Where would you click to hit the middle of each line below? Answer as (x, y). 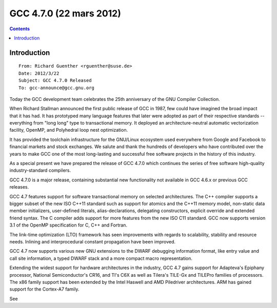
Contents (20, 29)
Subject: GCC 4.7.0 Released (55, 80)
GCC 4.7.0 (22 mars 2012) (65, 13)
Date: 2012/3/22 (39, 73)
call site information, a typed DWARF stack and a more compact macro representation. (101, 258)
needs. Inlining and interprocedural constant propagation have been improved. (93, 241)
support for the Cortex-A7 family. (44, 289)
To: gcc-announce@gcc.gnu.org (57, 88)
